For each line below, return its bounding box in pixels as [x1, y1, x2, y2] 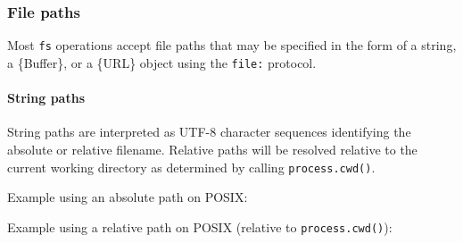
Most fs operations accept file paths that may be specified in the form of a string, [7, 36, 457, 54]
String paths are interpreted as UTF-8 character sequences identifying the [7, 122, 411, 141]
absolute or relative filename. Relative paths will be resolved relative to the [7, 139, 418, 158]
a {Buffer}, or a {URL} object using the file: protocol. [7, 53, 317, 71]
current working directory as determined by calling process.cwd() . [7, 157, 376, 176]
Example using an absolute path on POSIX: [7, 188, 248, 206]
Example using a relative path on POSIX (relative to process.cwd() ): [7, 217, 393, 236]
